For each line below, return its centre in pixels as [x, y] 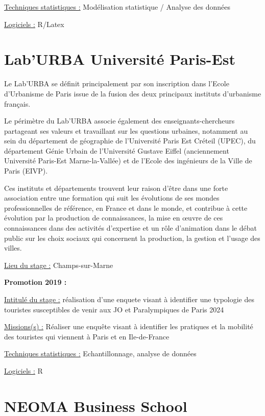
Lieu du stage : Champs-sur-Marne [59, 265]
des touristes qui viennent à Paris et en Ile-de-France [87, 336]
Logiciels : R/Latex [34, 24]
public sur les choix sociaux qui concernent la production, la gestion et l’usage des [132, 238]
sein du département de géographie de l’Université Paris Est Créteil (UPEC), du [130, 141]
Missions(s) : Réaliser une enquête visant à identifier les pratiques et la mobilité [129, 326]
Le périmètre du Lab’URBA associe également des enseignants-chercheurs [119, 121]
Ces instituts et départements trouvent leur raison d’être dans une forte [116, 188]
